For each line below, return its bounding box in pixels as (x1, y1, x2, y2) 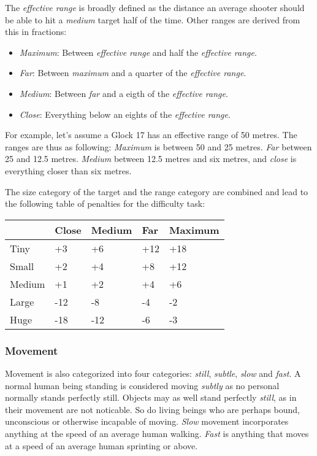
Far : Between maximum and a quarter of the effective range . (19, 66, 246, 79)
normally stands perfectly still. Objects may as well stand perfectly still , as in (5, 391, 297, 404)
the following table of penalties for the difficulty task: (5, 197, 205, 210)
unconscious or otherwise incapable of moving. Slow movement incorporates (5, 415, 289, 428)
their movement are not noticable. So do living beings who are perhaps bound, (5, 403, 300, 415)
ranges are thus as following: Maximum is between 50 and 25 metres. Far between (5, 140, 312, 153)
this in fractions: (5, 25, 67, 38)
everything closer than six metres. (5, 164, 132, 177)
